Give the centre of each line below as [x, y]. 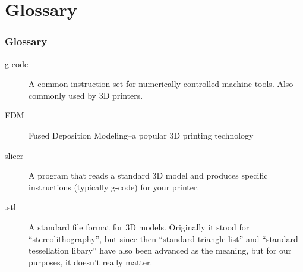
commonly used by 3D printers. [86, 95]
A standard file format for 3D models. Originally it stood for [139, 226]
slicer [14, 155]
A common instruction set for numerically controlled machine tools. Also [161, 84]
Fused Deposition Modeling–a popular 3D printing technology [141, 135]
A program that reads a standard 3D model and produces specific [148, 175]
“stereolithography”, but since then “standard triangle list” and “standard [163, 238]
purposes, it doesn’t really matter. [91, 262]
